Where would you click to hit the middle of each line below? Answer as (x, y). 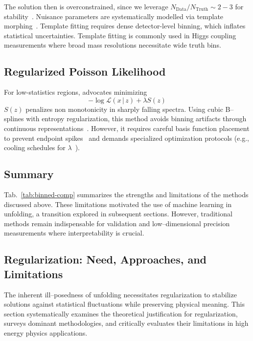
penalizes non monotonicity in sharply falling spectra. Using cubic (124, 109)
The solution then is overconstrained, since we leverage (86, 6)
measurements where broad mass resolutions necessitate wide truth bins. (113, 45)
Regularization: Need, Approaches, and (105, 259)
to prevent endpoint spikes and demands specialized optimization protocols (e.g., (126, 138)
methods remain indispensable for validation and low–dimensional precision (117, 223)
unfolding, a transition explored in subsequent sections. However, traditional (118, 214)
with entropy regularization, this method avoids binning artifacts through (136, 118)
